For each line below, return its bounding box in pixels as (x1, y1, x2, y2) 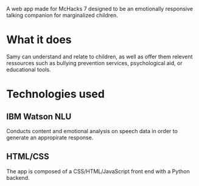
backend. (6, 174, 30, 181)
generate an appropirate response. (6, 134, 94, 141)
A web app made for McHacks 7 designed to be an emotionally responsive (6, 5, 194, 12)
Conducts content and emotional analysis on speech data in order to (6, 127, 178, 134)
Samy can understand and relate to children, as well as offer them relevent (6, 53, 193, 60)
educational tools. (6, 66, 51, 73)
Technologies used (6, 88, 105, 101)
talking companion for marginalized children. (6, 12, 119, 19)
